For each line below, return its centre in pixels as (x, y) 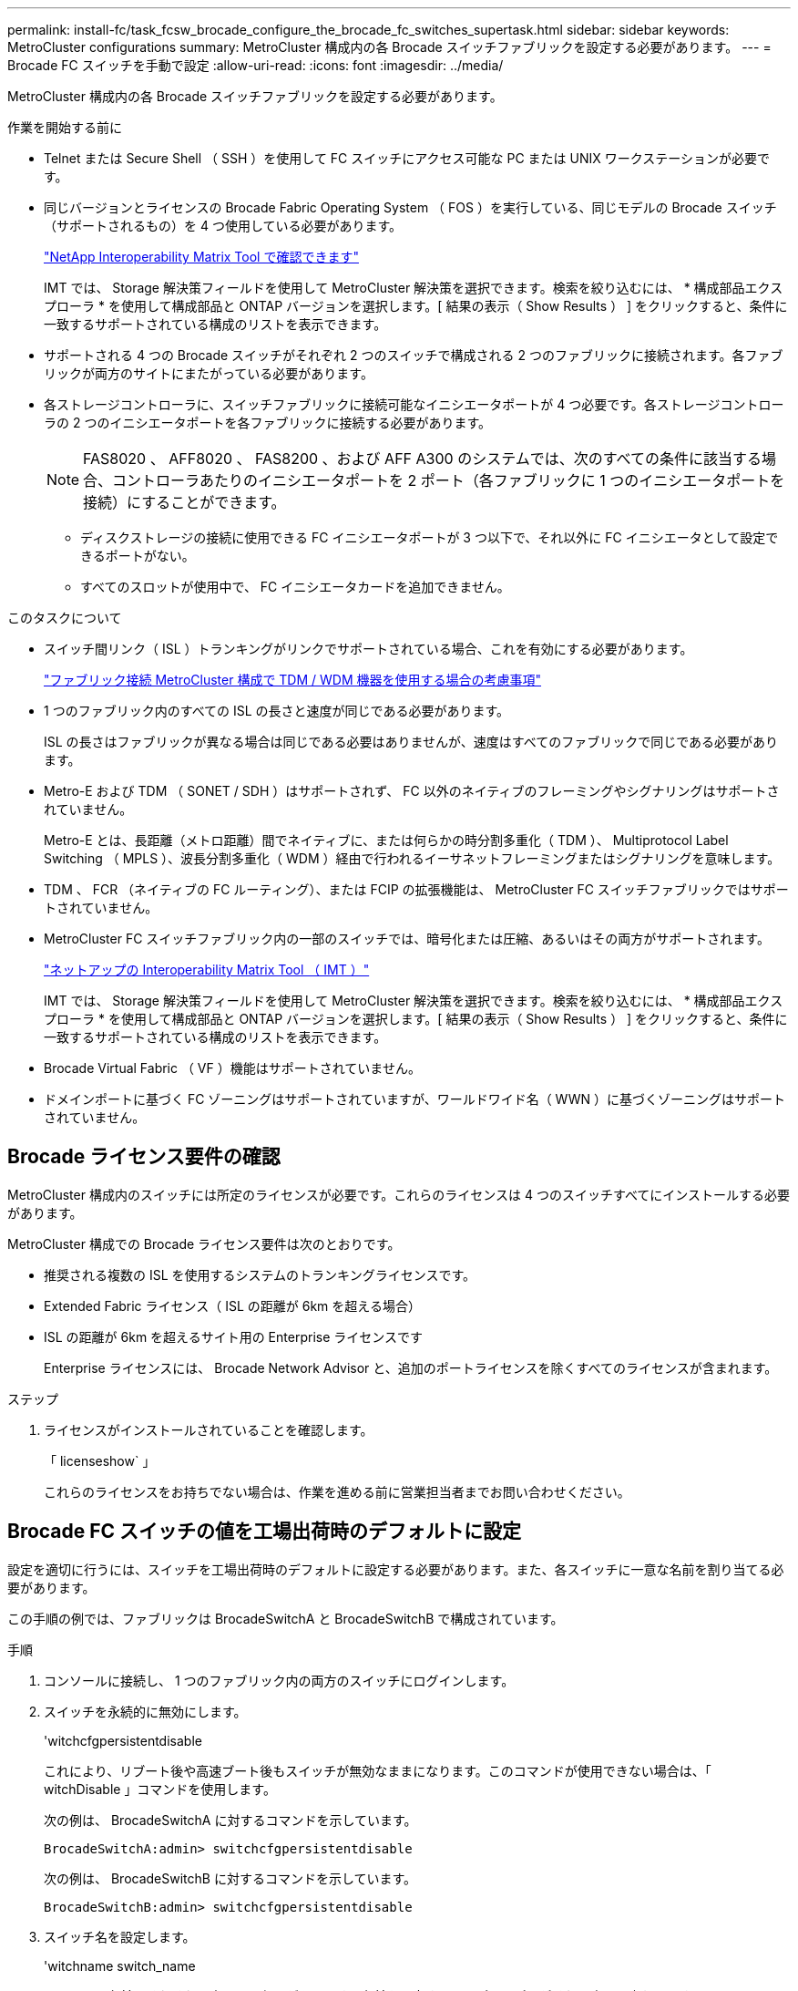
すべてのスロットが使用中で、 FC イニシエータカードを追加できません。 (295, 587)
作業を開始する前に (65, 127)
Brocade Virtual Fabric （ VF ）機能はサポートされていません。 (232, 1068)
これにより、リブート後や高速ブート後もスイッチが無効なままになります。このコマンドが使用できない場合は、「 (378, 1770)
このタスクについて (65, 618)
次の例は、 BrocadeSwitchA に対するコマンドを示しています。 (230, 1820)
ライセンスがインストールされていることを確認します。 (209, 1429)
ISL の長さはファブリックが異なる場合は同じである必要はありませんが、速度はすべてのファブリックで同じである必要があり (411, 742)
